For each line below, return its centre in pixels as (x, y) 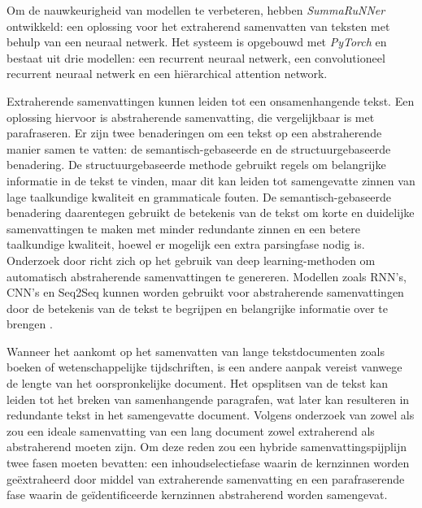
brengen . (30, 324)
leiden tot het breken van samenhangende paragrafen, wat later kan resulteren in (208, 399)
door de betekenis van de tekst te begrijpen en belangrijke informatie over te (197, 308)
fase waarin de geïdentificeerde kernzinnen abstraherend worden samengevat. (197, 495)
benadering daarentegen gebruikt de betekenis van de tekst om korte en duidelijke (211, 213)
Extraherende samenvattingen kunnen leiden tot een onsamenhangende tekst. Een (211, 100)
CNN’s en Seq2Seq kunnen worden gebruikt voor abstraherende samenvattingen (205, 292)
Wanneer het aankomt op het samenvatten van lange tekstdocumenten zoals (196, 351)
